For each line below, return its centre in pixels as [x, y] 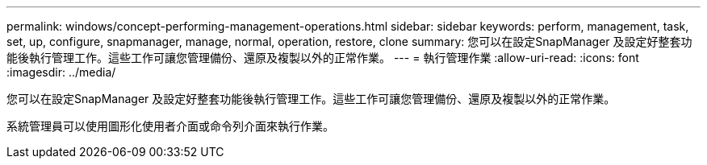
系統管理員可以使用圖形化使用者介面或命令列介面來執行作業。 [170, 126]
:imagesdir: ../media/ [61, 72]
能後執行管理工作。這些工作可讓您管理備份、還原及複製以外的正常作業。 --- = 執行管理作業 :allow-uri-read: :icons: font [323, 58]
